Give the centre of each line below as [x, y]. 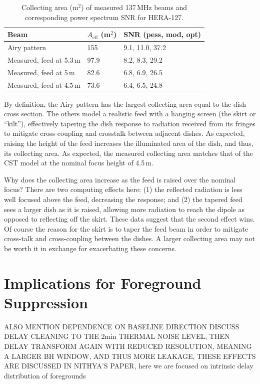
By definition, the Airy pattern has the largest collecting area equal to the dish [125, 104]
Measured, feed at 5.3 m [44, 59]
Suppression [46, 302]
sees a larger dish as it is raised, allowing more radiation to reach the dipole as [124, 209]
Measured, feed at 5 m [41, 72]
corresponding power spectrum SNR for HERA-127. [104, 17]
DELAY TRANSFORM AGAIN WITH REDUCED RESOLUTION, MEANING [128, 346]
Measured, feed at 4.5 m [44, 84]
